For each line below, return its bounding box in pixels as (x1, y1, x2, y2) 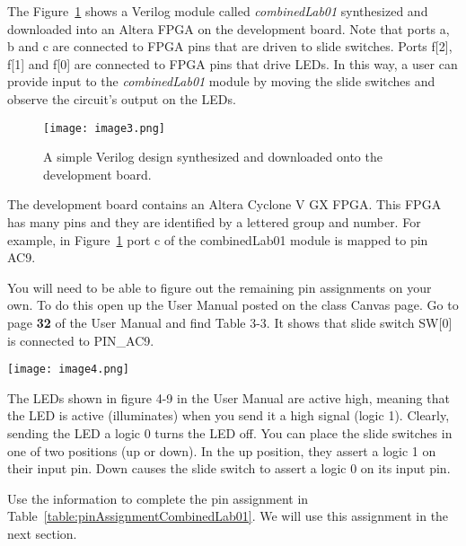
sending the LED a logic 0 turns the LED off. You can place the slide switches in (7, 424, 453, 442)
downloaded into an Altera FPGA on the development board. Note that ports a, (7, 19, 450, 38)
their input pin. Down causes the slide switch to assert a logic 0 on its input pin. (7, 459, 451, 478)
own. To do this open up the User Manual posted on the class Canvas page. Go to (7, 295, 459, 314)
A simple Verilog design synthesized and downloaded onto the (43, 147, 382, 166)
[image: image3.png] (43, 121, 166, 135)
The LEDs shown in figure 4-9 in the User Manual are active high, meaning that (7, 388, 450, 407)
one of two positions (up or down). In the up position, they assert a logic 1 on (7, 441, 436, 460)
